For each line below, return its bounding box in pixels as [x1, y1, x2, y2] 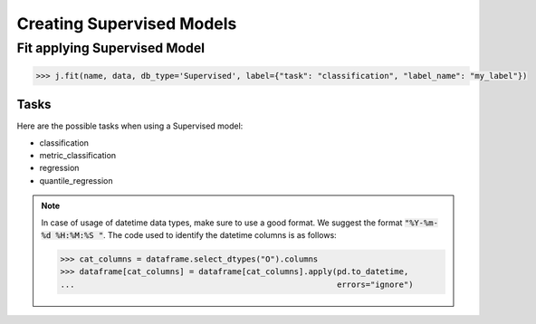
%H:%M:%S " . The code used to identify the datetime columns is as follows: [55, 230, 337, 241]
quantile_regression [39, 175, 113, 186]
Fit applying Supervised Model [16, 40, 206, 56]
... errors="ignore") [60, 279, 414, 290]
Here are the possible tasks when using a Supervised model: [16, 120, 244, 131]
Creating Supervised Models [16, 14, 237, 33]
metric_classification [39, 150, 117, 161]
